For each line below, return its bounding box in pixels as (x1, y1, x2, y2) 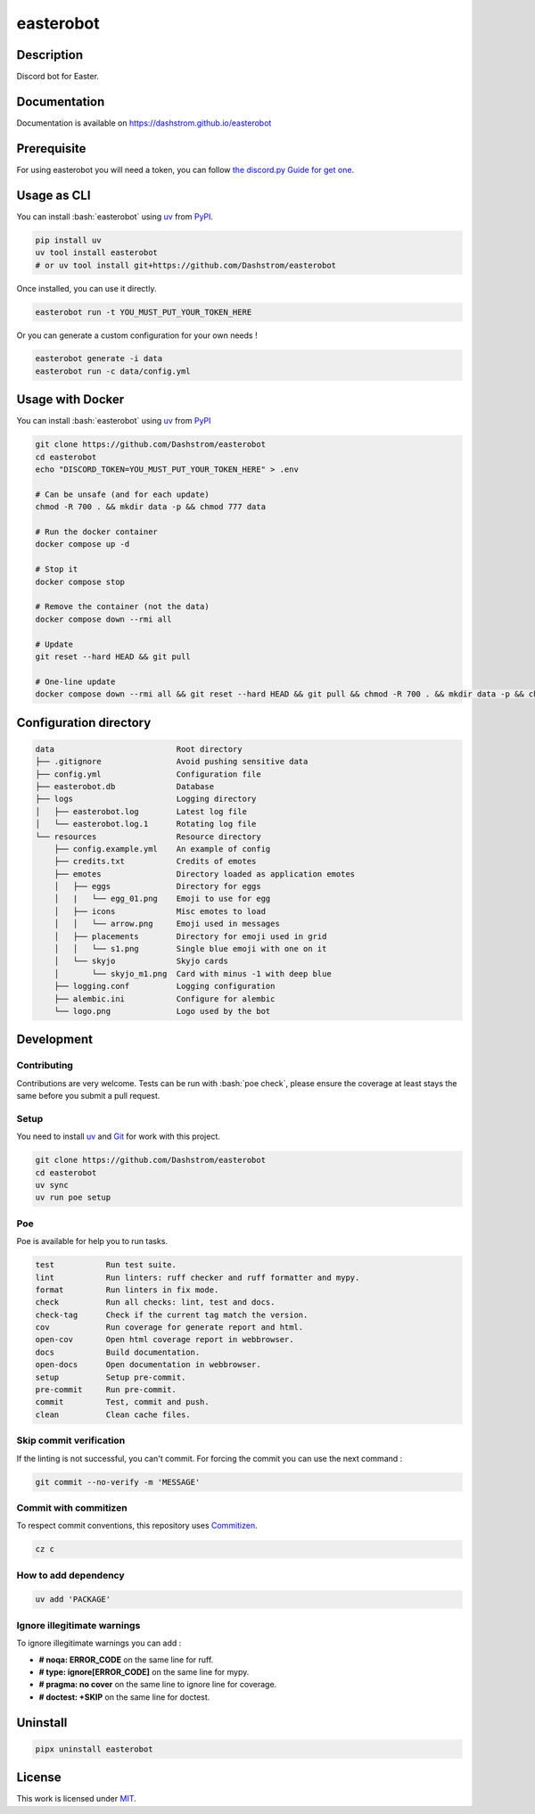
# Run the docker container (35, 527, 158, 537)
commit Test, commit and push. (35, 1397, 210, 1407)
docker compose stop (35, 576, 125, 587)
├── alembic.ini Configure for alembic (53, 994, 276, 1003)
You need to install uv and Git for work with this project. (16, 1131, 220, 1142)
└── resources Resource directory (35, 831, 262, 842)
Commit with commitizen (16, 1501, 128, 1513)
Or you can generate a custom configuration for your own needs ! (16, 330, 258, 341)
